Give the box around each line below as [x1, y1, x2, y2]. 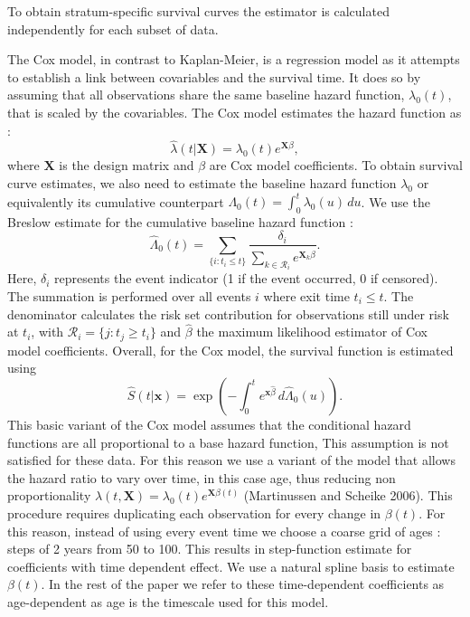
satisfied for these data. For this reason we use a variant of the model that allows [7, 451, 456, 470]
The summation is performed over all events [7, 286, 251, 305]
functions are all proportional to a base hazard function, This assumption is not [7, 432, 449, 451]
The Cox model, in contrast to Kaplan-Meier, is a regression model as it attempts [7, 50, 460, 69]
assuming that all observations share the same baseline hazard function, [7, 85, 405, 104]
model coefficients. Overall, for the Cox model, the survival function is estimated [7, 340, 454, 359]
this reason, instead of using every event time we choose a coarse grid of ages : [7, 521, 441, 540]
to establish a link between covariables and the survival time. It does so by [7, 67, 421, 86]
